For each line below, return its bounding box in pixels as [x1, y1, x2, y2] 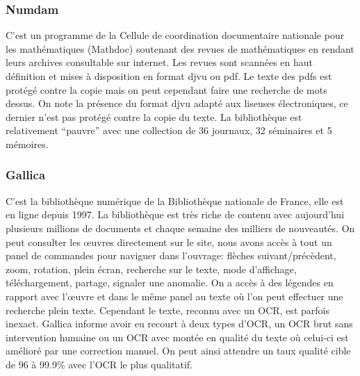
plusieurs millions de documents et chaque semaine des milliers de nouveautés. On [6, 220, 355, 235]
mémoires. [6, 136, 49, 151]
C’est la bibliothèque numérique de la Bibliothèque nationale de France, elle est [6, 193, 344, 208]
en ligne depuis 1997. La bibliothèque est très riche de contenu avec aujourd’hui [6, 207, 345, 222]
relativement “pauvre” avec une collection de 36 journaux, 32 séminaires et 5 [6, 123, 332, 138]
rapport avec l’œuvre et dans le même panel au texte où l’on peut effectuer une [6, 288, 343, 303]
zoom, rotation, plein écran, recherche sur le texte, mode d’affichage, [6, 261, 297, 276]
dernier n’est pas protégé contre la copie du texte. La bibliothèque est [6, 109, 302, 124]
